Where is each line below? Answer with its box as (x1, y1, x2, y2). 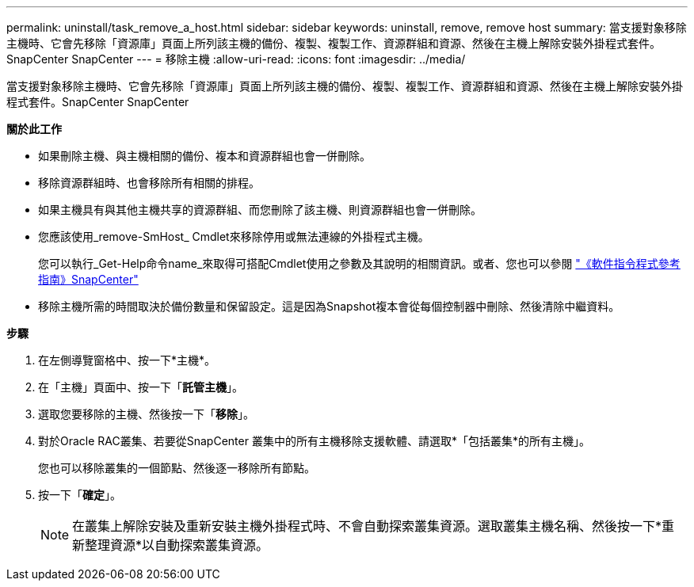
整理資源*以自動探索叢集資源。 (85, 537, 269, 553)
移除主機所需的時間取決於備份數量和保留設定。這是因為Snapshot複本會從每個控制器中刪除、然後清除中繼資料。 (38, 299, 620, 313)
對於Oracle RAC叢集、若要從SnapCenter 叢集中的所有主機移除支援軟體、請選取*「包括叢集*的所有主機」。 (38, 434, 590, 448)
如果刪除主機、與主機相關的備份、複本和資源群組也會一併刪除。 (38, 149, 371, 162)
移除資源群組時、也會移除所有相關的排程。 (38, 176, 260, 189)
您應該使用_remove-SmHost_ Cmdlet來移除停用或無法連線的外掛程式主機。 (38, 230, 429, 243)
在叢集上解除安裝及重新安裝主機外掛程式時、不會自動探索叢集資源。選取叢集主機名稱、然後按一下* (72, 518, 662, 534)
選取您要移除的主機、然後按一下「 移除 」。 (38, 407, 254, 421)
